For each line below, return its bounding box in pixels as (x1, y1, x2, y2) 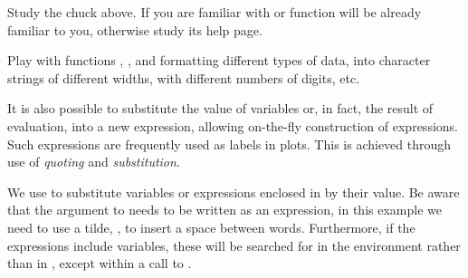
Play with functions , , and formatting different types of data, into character (7, 51, 431, 70)
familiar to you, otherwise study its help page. (7, 20, 263, 39)
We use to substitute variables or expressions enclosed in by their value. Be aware (7, 182, 460, 201)
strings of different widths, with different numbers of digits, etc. (7, 68, 360, 87)
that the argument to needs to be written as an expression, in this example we (7, 200, 442, 219)
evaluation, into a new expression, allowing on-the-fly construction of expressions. (7, 116, 458, 135)
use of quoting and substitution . (7, 152, 180, 171)
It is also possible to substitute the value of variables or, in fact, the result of (7, 99, 434, 118)
